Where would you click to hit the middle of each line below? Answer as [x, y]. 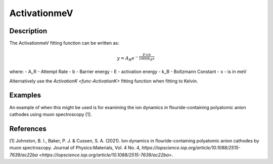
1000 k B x [147, 59]
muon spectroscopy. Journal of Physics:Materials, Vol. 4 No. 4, [75, 148]
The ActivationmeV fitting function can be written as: [64, 43]
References [28, 129]
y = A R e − [128, 59]
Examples [25, 95]
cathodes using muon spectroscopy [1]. [51, 114]
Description [28, 31]
